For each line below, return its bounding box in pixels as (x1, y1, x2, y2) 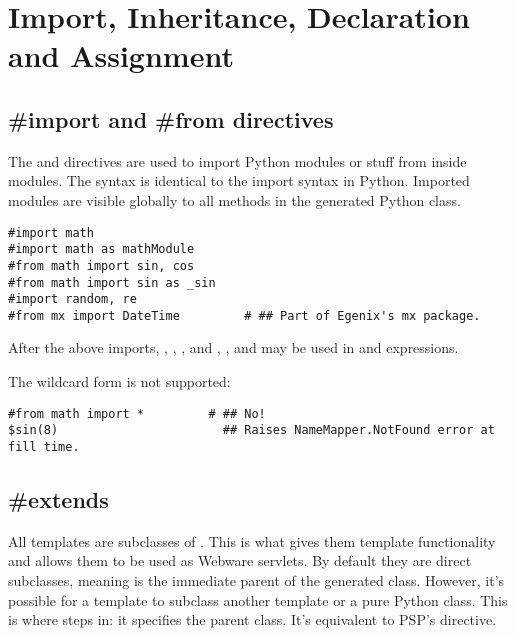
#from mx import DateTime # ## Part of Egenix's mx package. (8, 308, 481, 323)
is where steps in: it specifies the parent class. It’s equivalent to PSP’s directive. (8, 609, 497, 630)
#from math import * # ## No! (8, 406, 266, 421)
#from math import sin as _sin (8, 275, 216, 290)
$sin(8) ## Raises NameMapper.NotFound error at (8, 423, 495, 438)
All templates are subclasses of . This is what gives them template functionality (8, 530, 496, 551)
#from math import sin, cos (8, 258, 195, 273)
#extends (8, 484, 109, 515)
